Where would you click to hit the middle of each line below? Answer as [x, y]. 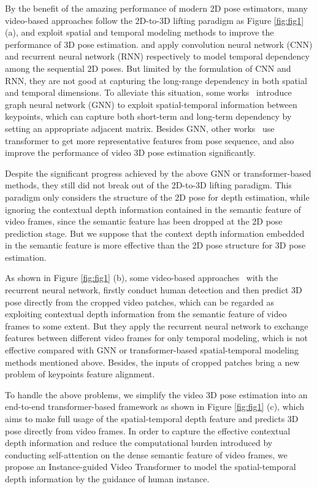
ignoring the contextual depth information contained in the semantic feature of [153, 209]
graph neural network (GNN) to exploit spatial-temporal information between [151, 104]
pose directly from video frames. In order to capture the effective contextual [148, 430]
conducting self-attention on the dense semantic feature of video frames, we [146, 454]
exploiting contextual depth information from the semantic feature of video [146, 314]
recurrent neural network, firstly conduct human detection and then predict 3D [154, 290]
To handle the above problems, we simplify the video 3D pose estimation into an [156, 394]
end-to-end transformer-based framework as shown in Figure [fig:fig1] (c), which [155, 406]
